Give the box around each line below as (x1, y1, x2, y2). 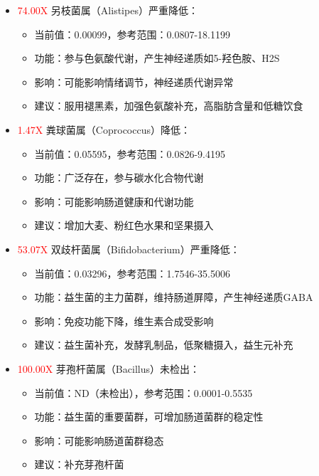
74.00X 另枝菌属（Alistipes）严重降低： (17, 3, 198, 17)
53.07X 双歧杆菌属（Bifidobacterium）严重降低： (17, 241, 240, 256)
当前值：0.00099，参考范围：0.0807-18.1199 (34, 26, 230, 41)
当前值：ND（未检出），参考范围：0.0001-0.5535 (34, 385, 253, 400)
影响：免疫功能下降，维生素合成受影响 (34, 313, 214, 328)
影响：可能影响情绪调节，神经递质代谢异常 (34, 74, 234, 89)
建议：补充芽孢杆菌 (34, 457, 124, 472)
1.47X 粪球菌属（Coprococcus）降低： (17, 122, 190, 137)
